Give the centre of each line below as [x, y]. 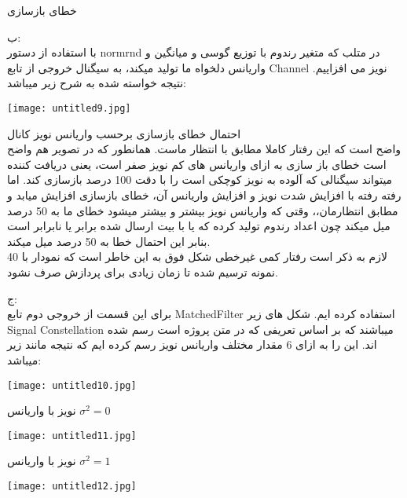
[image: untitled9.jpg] [69, 108]
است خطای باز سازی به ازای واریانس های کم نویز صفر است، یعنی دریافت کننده [197, 164]
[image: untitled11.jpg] [72, 436]
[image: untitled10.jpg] [72, 385]
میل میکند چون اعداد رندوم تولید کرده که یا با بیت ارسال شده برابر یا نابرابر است [199, 226]
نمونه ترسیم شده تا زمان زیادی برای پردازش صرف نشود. [143, 271]
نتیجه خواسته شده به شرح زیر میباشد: [97, 83]
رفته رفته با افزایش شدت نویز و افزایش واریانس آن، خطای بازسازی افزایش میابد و [204, 195]
